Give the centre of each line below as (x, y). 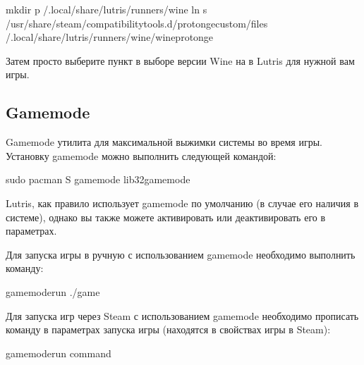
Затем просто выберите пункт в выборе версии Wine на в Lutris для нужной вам (180, 60)
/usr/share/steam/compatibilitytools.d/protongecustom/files (137, 23)
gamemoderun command (59, 353)
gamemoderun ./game (53, 291)
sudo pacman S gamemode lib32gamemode (98, 179)
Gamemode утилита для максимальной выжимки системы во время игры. (164, 142)
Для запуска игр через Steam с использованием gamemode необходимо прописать (182, 315)
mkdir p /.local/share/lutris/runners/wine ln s (107, 9)
